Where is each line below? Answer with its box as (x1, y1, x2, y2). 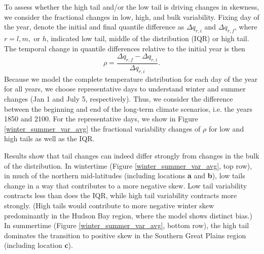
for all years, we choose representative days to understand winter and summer (4, 83, 246, 94)
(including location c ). (4, 240, 73, 250)
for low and (208, 123, 244, 134)
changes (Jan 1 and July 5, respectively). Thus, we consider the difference (4, 93, 233, 104)
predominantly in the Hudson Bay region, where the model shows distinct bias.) (4, 210, 252, 220)
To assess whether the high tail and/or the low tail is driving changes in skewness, (4, 2, 259, 12)
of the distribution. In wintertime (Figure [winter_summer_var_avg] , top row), (4, 160, 252, 171)
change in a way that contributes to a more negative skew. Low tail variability (4, 180, 247, 190)
